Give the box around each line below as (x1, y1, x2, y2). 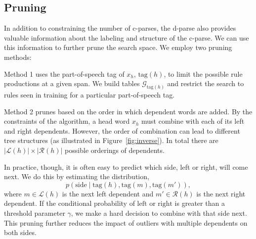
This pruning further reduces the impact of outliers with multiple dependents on (4, 217, 248, 228)
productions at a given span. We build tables (4, 78, 140, 89)
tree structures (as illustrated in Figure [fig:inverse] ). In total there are (4, 135, 218, 145)
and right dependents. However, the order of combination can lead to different (4, 125, 240, 136)
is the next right (196, 188, 246, 198)
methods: (4, 51, 32, 62)
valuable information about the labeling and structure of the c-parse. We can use (4, 32, 249, 43)
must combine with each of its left (141, 116, 245, 126)
